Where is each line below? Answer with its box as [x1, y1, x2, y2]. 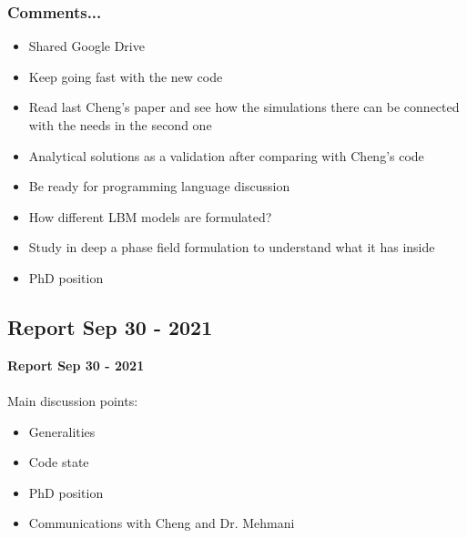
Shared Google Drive [28, 36, 145, 56]
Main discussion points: [7, 391, 138, 410]
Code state [28, 452, 89, 472]
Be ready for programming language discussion [28, 177, 290, 196]
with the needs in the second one [28, 116, 212, 134]
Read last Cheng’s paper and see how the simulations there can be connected [28, 97, 460, 117]
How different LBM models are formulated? [28, 207, 272, 226]
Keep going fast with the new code [28, 66, 223, 86]
